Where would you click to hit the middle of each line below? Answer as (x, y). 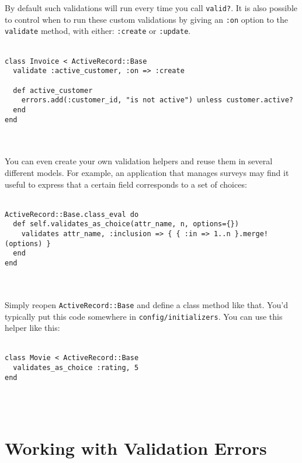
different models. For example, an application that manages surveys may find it (147, 172)
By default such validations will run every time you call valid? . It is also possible (151, 8)
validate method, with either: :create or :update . (98, 31)
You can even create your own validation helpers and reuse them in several (139, 161)
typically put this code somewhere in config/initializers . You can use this (144, 316)
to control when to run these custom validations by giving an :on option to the (146, 19)
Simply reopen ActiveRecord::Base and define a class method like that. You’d (146, 304)
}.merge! (251, 234)
